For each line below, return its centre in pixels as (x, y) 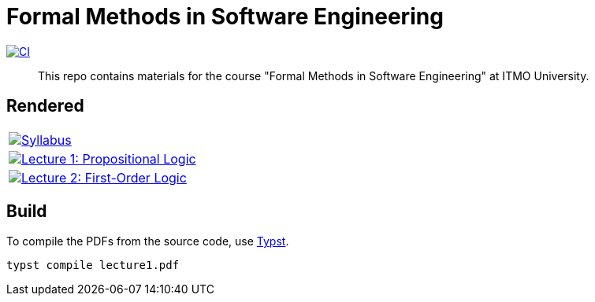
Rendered (45, 106)
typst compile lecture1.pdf (93, 265)
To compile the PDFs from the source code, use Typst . (148, 241)
